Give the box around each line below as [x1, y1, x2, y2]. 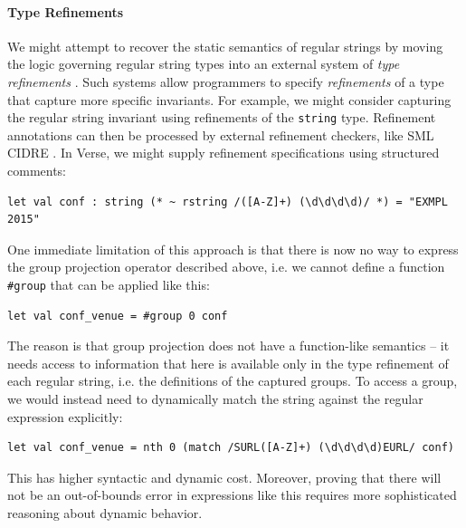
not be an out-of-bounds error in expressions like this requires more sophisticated [7, 485, 457, 504]
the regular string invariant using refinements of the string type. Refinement [7, 108, 436, 127]
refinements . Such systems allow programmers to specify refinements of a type [7, 72, 444, 91]
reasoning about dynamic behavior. [7, 503, 203, 522]
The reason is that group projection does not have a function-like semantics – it [7, 336, 450, 355]
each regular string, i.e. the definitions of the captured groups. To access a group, [7, 371, 458, 390]
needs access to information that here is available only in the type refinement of [7, 353, 449, 372]
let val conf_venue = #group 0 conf [7, 309, 228, 322]
